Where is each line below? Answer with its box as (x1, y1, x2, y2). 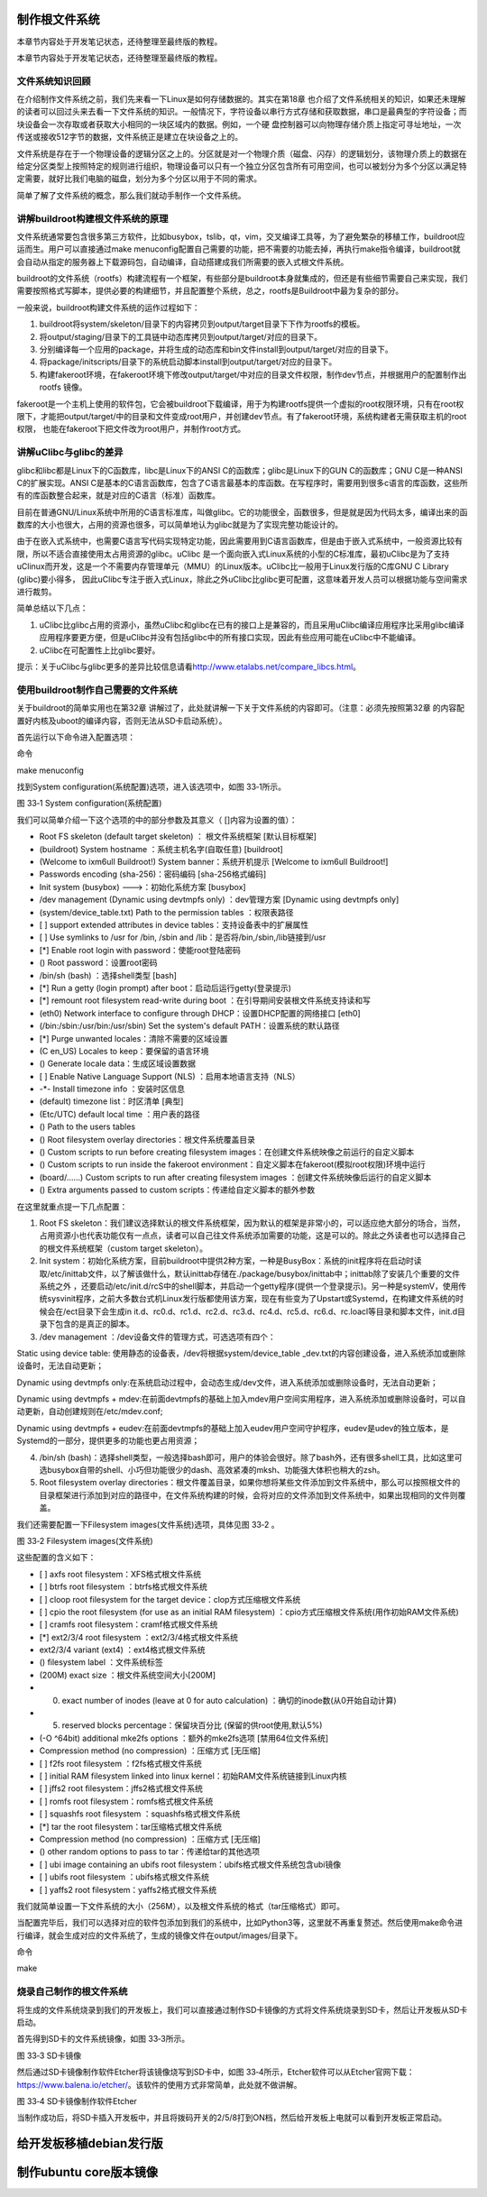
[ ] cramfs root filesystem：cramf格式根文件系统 (39, 1619, 218, 1630)
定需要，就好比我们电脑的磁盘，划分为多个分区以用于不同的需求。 (16, 173, 262, 184)
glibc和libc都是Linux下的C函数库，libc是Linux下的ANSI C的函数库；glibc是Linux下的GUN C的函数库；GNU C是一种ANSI (16, 464, 464, 475)
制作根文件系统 (16, 12, 100, 27)
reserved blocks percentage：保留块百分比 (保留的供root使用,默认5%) (61, 1720, 323, 1731)
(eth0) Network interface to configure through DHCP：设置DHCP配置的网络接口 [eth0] (39, 1007, 361, 1018)
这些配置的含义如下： (16, 1552, 96, 1563)
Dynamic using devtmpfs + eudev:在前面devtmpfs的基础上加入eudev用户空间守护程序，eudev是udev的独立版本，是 (16, 1422, 450, 1433)
